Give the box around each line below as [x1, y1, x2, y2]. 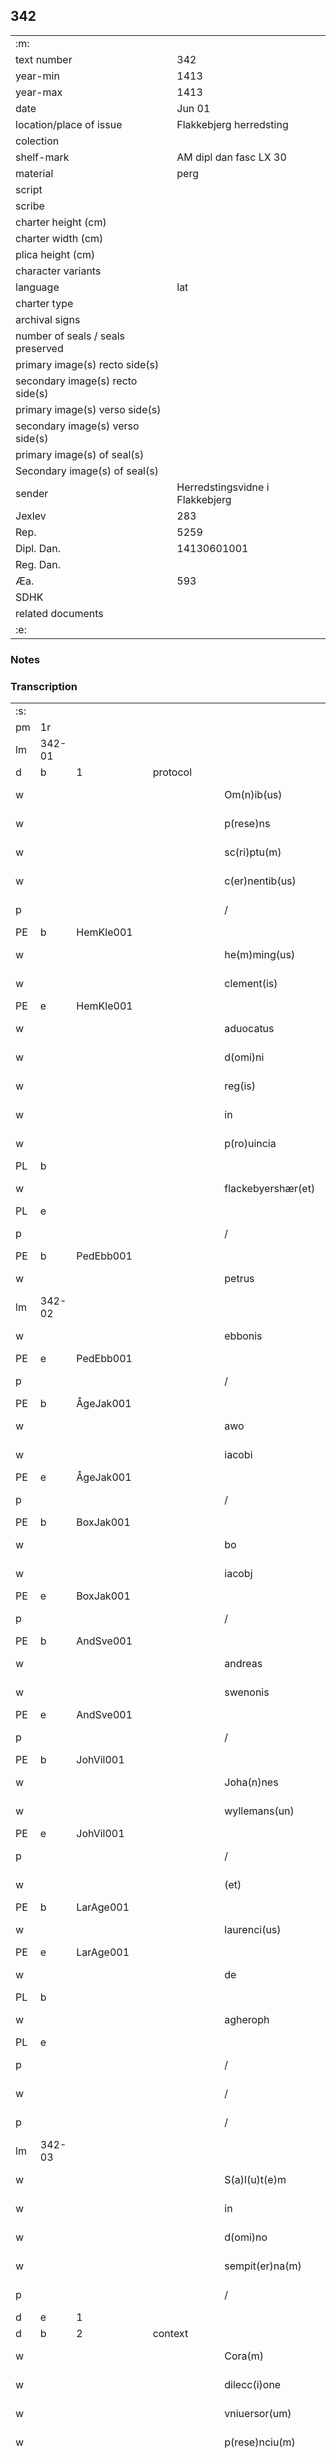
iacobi [224, 1448, 253, 1462]
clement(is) [224, 977, 278, 991]
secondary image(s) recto [15, 374, 138, 388]
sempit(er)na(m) [224, 2259, 302, 2273]
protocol [152, 765, 193, 779]
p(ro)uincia [224, 1137, 277, 1151]
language [15, 280, 60, 294]
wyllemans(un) [224, 1804, 295, 1818]
